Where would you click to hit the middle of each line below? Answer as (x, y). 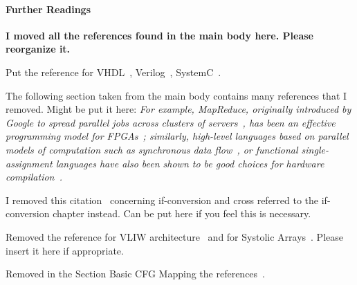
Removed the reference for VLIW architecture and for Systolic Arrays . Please (174, 236)
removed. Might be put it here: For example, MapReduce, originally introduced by (178, 109)
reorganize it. (38, 49)
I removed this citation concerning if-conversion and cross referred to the (162, 200)
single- (315, 149)
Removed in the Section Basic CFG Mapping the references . (136, 274)
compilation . (34, 177)
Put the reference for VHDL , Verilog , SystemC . (113, 72)
